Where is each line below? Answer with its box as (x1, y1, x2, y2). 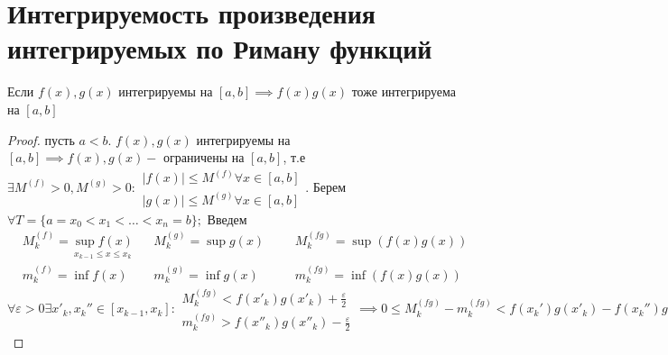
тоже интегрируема (351, 82, 456, 101)
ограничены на (163, 152, 245, 166)
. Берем (305, 177, 347, 196)
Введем (207, 209, 247, 228)
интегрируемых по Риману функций (7, 30, 432, 67)
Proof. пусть (7, 130, 75, 149)
